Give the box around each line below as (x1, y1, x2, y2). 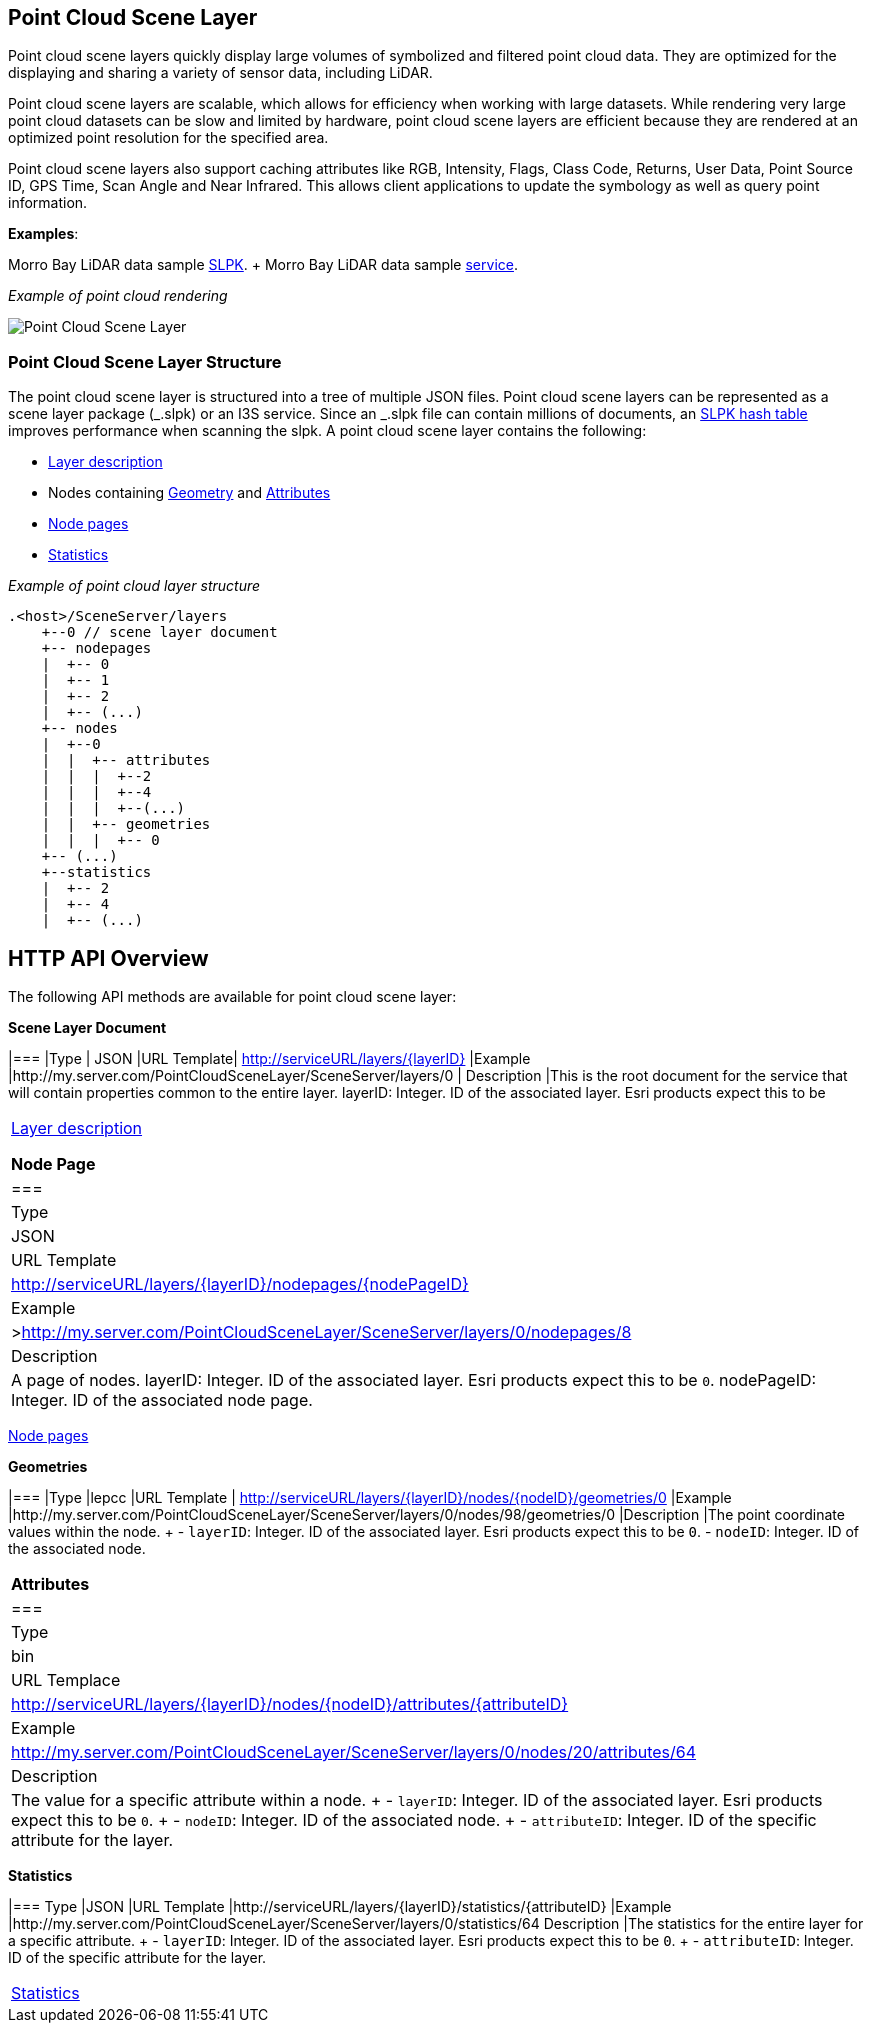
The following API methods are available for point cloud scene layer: (8, 988, 457, 1006)
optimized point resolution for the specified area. (8, 129, 329, 147)
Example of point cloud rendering (8, 287, 228, 305)
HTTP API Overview (8, 945, 209, 971)
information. (8, 194, 88, 212)
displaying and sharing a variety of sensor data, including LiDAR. (8, 64, 433, 82)
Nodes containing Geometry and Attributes (48, 484, 331, 502)
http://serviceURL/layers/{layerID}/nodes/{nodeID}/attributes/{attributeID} (11, 1694, 569, 1715)
